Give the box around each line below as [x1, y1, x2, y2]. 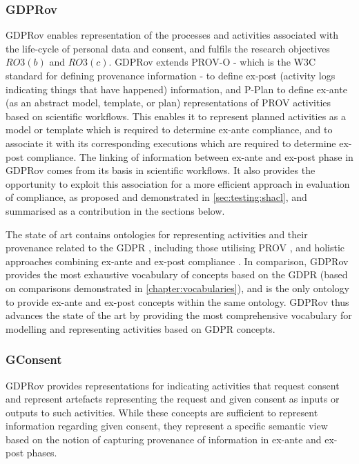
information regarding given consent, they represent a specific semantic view [6, 418, 328, 433]
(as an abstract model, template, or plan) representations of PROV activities [6, 95, 331, 110]
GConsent [6, 351, 62, 368]
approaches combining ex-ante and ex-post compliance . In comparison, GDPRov [6, 253, 349, 268]
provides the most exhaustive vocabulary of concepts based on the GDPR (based [6, 267, 348, 282]
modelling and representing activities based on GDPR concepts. [6, 321, 275, 336]
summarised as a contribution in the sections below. [6, 203, 225, 217]
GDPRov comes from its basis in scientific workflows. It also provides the [6, 163, 316, 177]
